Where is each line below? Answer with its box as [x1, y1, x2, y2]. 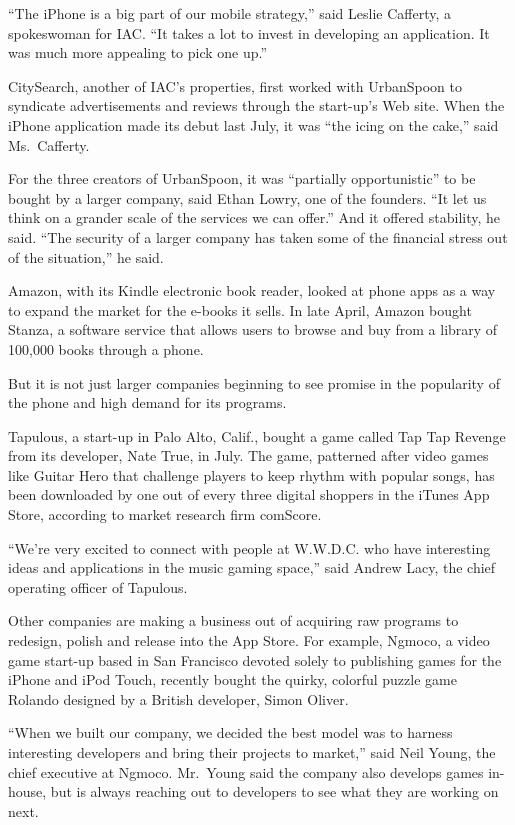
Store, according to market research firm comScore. [8, 504, 322, 525]
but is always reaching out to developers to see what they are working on [50, 781, 499, 802]
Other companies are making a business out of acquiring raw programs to [8, 610, 459, 631]
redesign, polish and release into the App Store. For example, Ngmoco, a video [8, 630, 490, 651]
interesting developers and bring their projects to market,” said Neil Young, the [8, 742, 496, 762]
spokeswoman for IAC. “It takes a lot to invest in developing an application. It [8, 22, 490, 43]
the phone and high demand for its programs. [8, 392, 287, 413]
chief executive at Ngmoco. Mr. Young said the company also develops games [8, 761, 484, 782]
